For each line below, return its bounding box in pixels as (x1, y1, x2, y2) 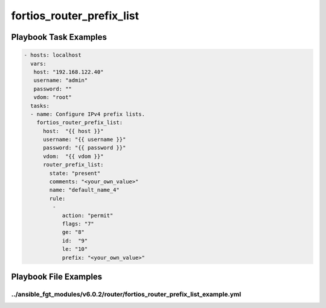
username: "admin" (33, 77, 88, 84)
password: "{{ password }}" (43, 145, 126, 151)
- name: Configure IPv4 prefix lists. (30, 110, 145, 118)
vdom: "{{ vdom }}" (43, 152, 104, 160)
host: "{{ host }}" (43, 127, 104, 134)
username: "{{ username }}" (43, 136, 126, 143)
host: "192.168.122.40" (33, 68, 104, 75)
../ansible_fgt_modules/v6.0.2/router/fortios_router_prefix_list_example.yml (11, 290, 241, 298)
